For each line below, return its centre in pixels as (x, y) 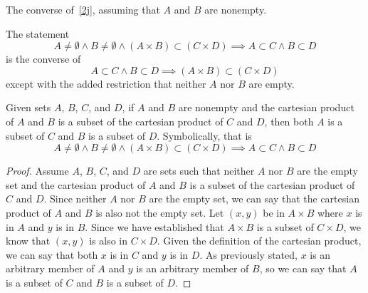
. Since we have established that (154, 226)
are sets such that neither (199, 171)
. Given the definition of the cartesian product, (259, 241)
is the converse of (43, 59)
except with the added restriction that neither (106, 83)
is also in (108, 241)
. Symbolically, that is (204, 135)
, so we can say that (303, 268)
